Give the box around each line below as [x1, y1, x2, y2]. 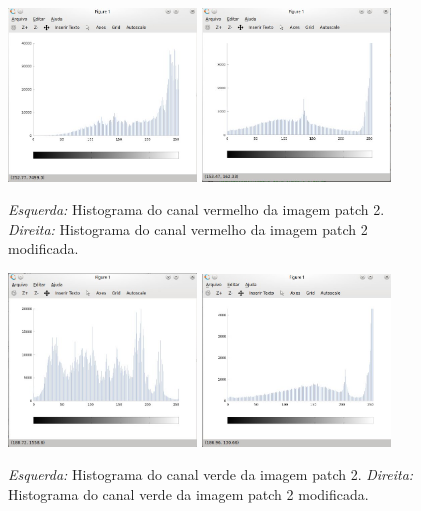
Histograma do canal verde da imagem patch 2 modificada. [8, 483, 369, 504]
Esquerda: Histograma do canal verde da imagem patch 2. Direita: [8, 464, 414, 485]
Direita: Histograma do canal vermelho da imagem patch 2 [8, 218, 368, 239]
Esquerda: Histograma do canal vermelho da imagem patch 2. [8, 199, 385, 220]
